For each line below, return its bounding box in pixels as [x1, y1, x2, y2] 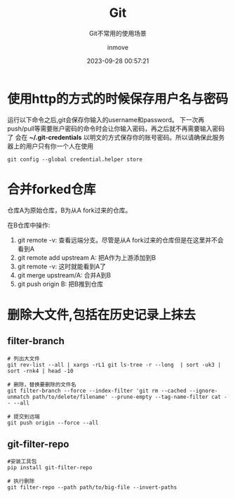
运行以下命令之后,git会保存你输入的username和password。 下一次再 [7, 115, 205, 124]
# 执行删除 [7, 478, 35, 485]
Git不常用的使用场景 [88, 29, 147, 37]
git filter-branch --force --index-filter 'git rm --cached [7, 387, 187, 394]
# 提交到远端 [7, 413, 40, 420]
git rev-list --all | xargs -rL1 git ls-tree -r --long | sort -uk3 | [7, 361, 221, 368]
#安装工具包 [7, 458, 37, 465]
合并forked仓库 [7, 181, 96, 197]
